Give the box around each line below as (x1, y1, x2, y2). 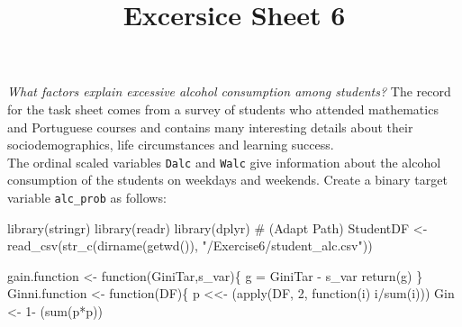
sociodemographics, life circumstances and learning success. (7, 135, 334, 154)
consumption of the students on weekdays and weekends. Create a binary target (7, 170, 448, 189)
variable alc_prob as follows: (7, 188, 167, 206)
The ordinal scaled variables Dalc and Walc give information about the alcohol (7, 152, 441, 171)
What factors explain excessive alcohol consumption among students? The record (7, 82, 451, 101)
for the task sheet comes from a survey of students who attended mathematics (7, 99, 439, 118)
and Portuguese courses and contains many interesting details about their (7, 117, 413, 136)
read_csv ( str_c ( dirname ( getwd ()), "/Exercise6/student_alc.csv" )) (7, 236, 373, 255)
